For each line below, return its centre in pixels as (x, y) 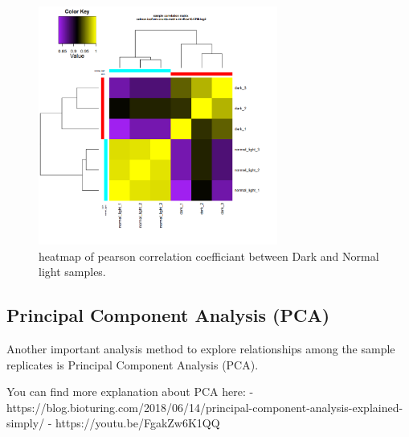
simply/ (26, 423)
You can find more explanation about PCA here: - (130, 392)
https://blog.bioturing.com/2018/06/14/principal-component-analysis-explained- (205, 407)
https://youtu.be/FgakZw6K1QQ (138, 423)
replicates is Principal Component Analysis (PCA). (133, 364)
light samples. (72, 272)
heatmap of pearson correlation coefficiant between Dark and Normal (209, 256)
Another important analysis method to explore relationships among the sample (201, 349)
